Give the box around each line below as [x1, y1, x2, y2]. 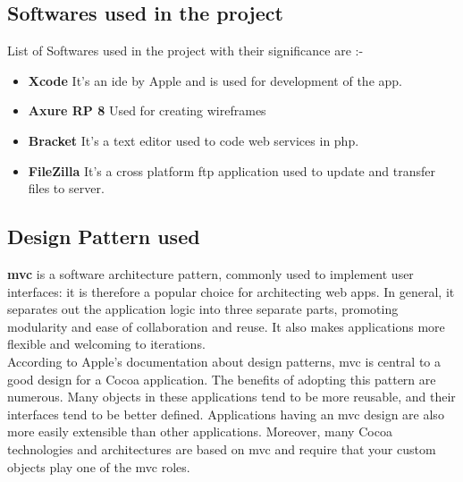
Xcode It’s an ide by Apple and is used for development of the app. [28, 71, 402, 89]
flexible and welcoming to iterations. [7, 334, 206, 353]
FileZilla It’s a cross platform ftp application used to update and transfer [28, 161, 435, 180]
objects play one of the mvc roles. [7, 457, 190, 476]
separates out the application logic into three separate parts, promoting [7, 300, 399, 318]
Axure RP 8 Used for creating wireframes [28, 101, 266, 120]
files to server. [28, 179, 105, 198]
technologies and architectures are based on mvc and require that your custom [7, 439, 436, 458]
